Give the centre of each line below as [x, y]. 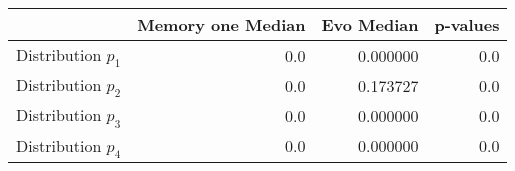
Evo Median [370, 24]
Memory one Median [221, 24]
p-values [467, 24]
